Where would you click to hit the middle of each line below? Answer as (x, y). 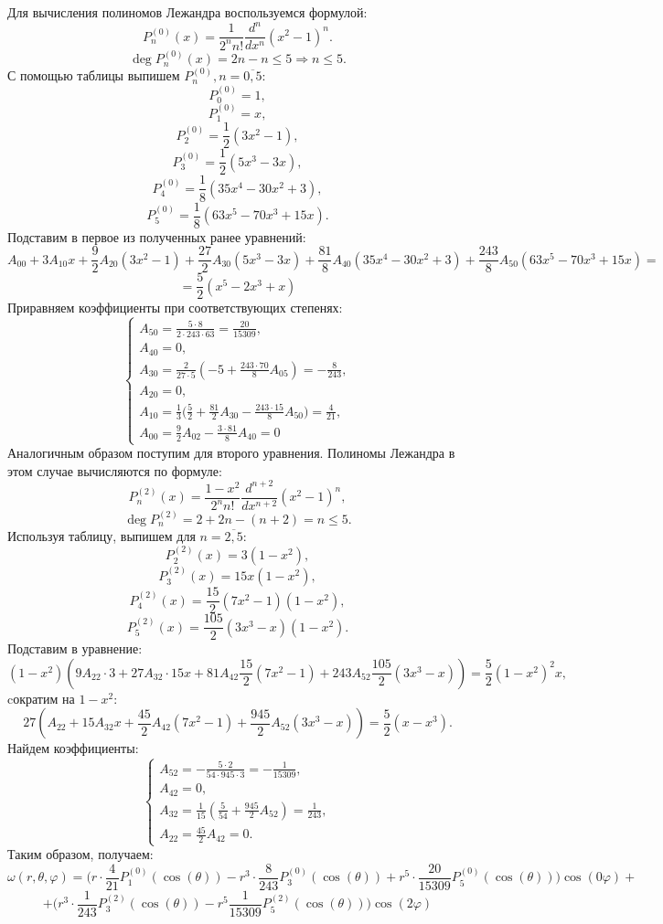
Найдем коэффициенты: (73, 748)
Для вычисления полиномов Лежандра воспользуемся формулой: (187, 12)
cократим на (41, 698)
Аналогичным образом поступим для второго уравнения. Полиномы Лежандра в (231, 453)
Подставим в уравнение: (75, 648)
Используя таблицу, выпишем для (102, 535)
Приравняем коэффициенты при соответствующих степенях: (175, 308)
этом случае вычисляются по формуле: (115, 470)
